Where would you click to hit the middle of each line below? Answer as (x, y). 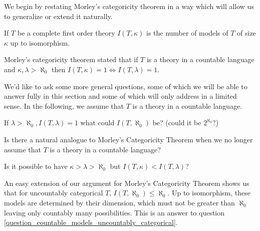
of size (246, 33)
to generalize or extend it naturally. (58, 16)
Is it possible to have (36, 166)
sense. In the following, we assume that (64, 105)
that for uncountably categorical (54, 193)
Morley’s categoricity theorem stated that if (71, 59)
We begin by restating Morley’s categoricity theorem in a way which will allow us (129, 6)
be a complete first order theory (66, 33)
